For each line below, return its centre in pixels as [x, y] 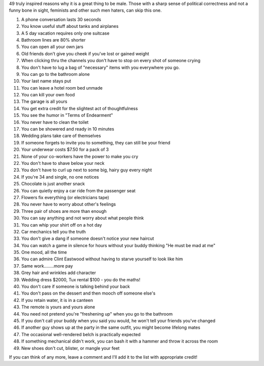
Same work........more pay [47, 266]
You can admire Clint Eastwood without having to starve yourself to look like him [102, 259]
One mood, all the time [44, 252]
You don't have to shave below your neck [63, 163]
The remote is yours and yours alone [58, 307]
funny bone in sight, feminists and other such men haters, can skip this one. [85, 10]
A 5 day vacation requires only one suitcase [65, 33]
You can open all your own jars [52, 47]
